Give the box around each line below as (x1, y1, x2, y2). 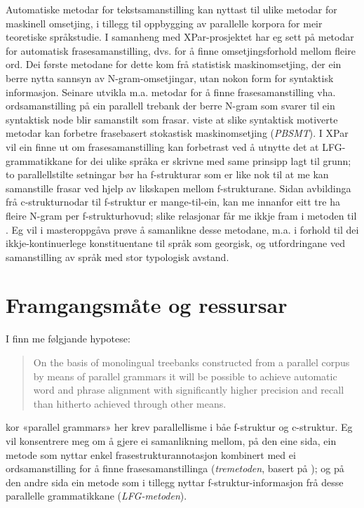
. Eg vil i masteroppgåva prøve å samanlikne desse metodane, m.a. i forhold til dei (6, 222, 359, 236)
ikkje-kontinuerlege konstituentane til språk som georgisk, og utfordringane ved (6, 236, 345, 250)
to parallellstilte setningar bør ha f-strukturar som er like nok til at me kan (6, 167, 329, 182)
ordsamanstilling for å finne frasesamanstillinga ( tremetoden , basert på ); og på (6, 461, 344, 476)
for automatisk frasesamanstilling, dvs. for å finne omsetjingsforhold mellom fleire (6, 43, 356, 58)
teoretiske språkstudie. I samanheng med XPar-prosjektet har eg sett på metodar (6, 29, 354, 44)
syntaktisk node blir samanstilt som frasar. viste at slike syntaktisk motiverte (6, 112, 338, 126)
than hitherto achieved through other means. (33, 396, 227, 410)
